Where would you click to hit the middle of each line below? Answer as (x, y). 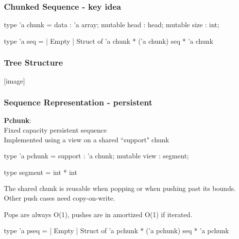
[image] (15, 80)
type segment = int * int (41, 172)
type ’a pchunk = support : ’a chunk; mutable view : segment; (96, 156)
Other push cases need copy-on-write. (60, 198)
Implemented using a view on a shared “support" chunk (86, 139)
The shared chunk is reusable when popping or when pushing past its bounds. (120, 188)
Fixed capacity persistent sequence (55, 130)
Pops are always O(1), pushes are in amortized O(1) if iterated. (98, 214)
